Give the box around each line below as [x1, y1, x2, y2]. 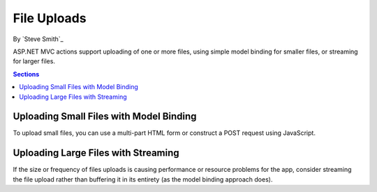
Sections [13, 70, 40, 78]
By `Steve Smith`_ [13, 35, 64, 43]
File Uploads [13, 10, 87, 26]
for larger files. [13, 57, 56, 65]
